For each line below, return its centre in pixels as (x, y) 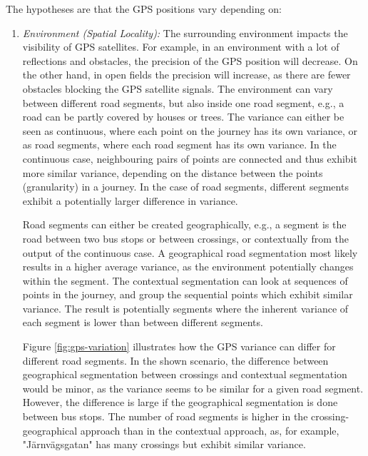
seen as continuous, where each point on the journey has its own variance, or (190, 130)
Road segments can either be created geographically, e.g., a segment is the (184, 224)
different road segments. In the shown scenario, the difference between (175, 360)
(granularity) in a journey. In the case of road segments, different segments (185, 187)
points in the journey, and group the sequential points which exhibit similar (188, 294)
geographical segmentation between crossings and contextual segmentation (185, 374)
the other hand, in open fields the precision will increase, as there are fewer (186, 75)
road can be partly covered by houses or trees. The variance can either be (183, 117)
